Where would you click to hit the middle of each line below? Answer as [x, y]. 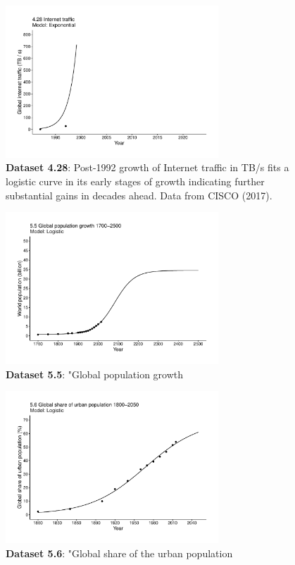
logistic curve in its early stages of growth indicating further [135, 181]
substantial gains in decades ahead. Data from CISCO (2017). [139, 195]
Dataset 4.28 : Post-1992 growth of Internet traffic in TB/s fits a [147, 167]
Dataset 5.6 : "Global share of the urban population [119, 553]
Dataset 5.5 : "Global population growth [95, 374]
